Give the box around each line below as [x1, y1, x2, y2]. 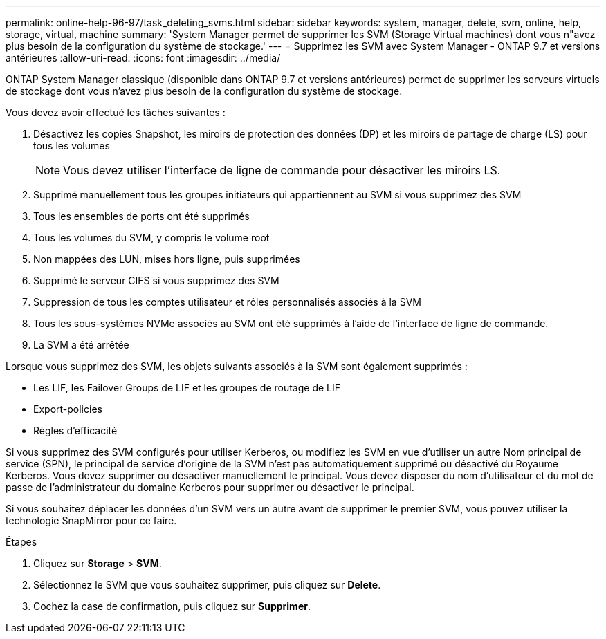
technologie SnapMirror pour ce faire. [6, 515, 177, 526]
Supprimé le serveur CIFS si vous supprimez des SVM [33, 275, 279, 286]
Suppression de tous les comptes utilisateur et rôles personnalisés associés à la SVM [33, 296, 421, 308]
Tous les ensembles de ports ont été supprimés [33, 210, 250, 222]
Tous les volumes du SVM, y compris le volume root [33, 232, 270, 243]
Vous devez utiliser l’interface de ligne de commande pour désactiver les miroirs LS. [63, 163, 501, 177]
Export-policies [33, 403, 102, 415]
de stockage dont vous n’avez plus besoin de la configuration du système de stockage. [6, 85, 403, 97]
